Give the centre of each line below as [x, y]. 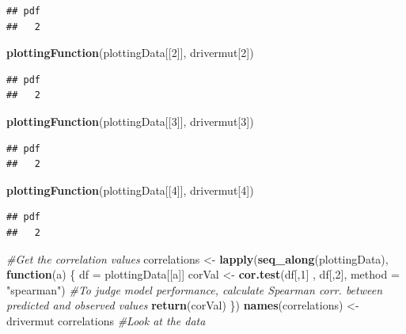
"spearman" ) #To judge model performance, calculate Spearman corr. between [195, 289]
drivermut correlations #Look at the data [106, 320]
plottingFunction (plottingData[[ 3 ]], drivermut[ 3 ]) [130, 121]
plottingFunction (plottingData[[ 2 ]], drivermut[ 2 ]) [130, 53]
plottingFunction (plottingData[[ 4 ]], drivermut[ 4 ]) [130, 190]
